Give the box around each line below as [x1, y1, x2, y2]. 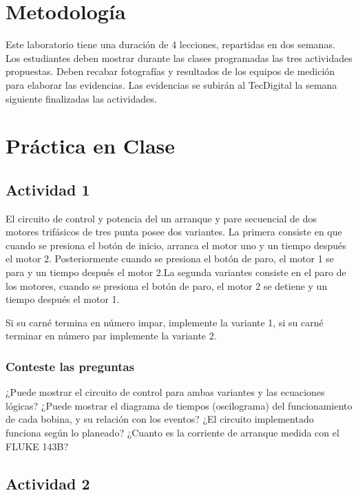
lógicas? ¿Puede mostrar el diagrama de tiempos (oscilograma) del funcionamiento [6, 398, 352, 412]
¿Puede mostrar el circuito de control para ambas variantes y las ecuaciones [6, 385, 325, 399]
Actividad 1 [6, 178, 90, 200]
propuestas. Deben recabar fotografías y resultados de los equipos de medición [6, 64, 335, 78]
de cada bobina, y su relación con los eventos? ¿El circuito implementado [6, 412, 314, 426]
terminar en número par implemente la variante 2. [6, 328, 217, 343]
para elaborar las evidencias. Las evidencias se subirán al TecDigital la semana [6, 77, 337, 92]
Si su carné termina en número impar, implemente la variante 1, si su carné [6, 315, 324, 329]
